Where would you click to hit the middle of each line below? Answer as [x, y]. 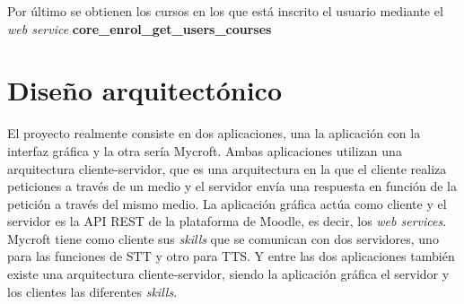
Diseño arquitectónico [144, 90]
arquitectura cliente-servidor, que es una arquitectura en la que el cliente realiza [227, 168]
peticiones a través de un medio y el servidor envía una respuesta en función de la [232, 186]
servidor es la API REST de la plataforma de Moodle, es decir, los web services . [227, 221]
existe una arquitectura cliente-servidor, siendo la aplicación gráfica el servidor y [228, 274]
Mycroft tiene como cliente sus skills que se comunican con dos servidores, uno [223, 238]
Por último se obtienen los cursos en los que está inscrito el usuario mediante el [225, 11]
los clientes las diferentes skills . [92, 291]
